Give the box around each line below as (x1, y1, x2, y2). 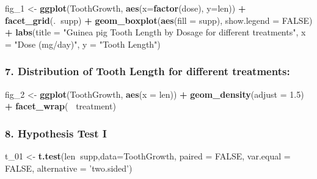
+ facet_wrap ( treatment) (5, 100, 116, 112)
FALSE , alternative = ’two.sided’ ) (5, 161, 133, 174)
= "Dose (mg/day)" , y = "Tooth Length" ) (5, 37, 161, 50)
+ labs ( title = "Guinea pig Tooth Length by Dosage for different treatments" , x (5, 26, 306, 38)
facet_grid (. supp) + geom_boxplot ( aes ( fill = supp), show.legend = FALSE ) (5, 13, 313, 26)
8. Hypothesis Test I (5, 125, 107, 141)
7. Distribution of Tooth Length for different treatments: (5, 64, 290, 79)
